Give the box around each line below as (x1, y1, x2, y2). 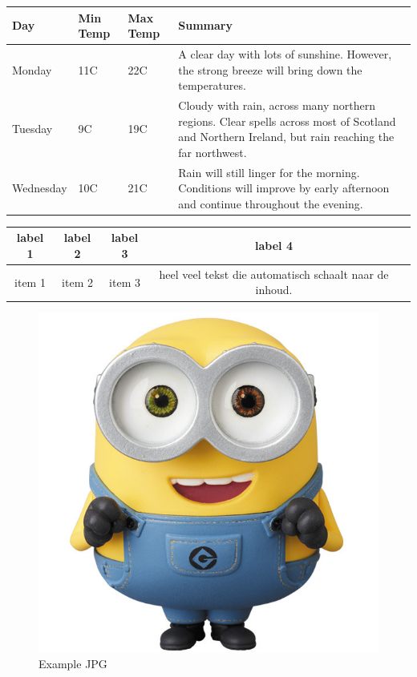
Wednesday (12, 179, 67, 196)
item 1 (14, 273, 46, 290)
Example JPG (38, 655, 107, 672)
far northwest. (178, 143, 247, 160)
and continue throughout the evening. (178, 195, 363, 212)
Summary (178, 17, 233, 34)
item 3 (109, 273, 140, 290)
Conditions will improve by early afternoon (178, 179, 390, 196)
